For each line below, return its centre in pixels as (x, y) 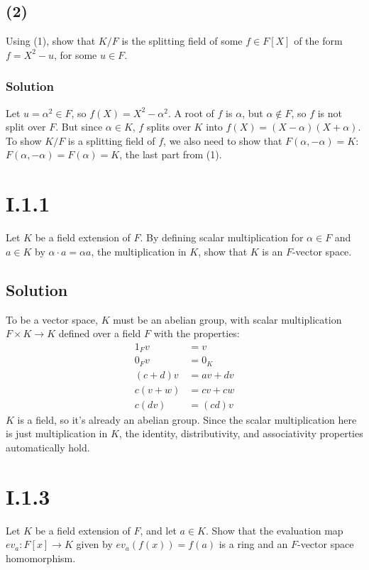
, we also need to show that (223, 140)
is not (330, 113)
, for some (75, 54)
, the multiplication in (139, 251)
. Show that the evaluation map (274, 530)
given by (94, 544)
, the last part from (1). (171, 154)
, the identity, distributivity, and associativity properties (241, 433)
